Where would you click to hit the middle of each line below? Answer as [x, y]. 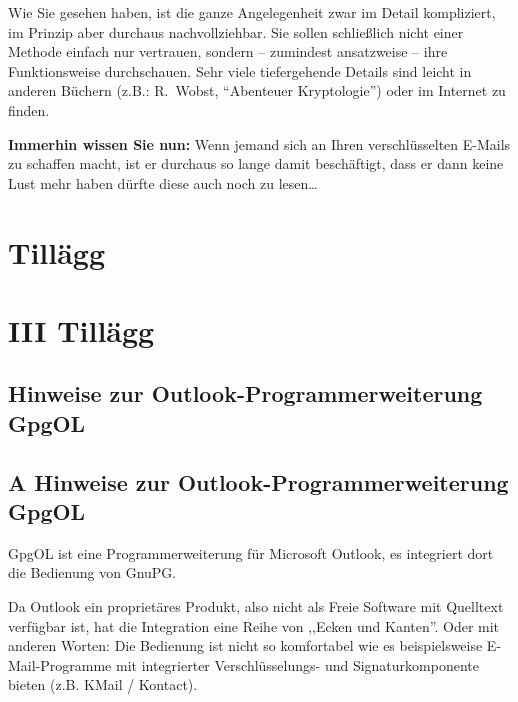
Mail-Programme [60, 664]
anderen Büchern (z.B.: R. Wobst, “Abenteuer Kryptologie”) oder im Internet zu [257, 90]
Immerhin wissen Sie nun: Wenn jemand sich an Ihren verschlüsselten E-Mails [259, 143]
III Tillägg [81, 329]
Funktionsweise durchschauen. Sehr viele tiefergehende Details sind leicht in [240, 70]
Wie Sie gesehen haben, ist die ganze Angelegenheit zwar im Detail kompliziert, [252, 12]
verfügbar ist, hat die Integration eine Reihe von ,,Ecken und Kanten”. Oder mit [254, 625]
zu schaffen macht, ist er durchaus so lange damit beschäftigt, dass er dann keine [256, 163]
